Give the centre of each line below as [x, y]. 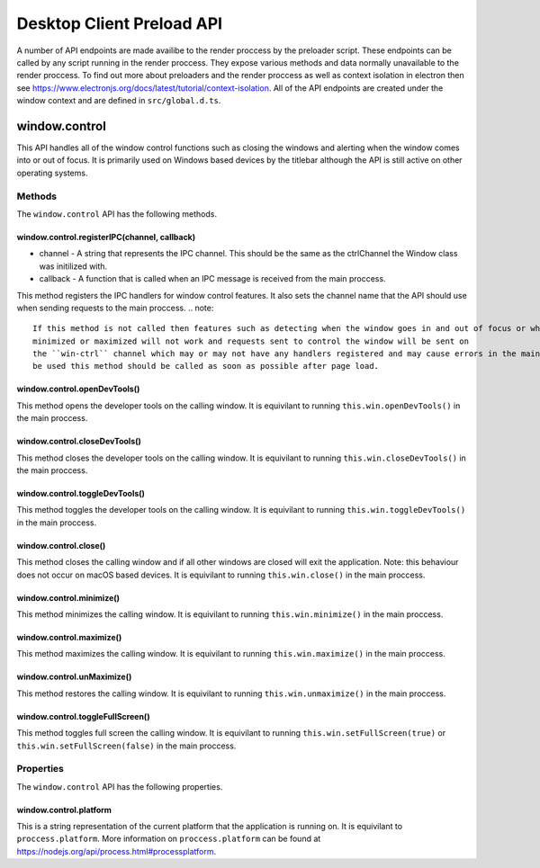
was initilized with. [73, 266]
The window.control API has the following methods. [117, 214]
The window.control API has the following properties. [120, 786]
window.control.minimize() [68, 597]
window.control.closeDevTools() [79, 442]
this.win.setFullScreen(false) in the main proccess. [126, 746]
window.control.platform [64, 810]
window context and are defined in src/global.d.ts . [119, 101]
